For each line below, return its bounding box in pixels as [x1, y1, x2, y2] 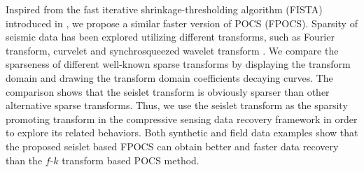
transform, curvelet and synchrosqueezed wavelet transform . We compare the [6, 43, 339, 57]
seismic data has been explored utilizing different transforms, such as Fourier [6, 29, 335, 44]
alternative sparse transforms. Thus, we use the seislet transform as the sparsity [6, 98, 348, 113]
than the [6, 152, 43, 167]
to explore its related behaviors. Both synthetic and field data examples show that [6, 125, 358, 140]
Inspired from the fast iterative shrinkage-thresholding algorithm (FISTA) [6, 2, 323, 16]
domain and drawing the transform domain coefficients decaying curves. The [6, 70, 333, 85]
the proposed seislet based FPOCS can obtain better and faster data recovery [6, 138, 339, 153]
